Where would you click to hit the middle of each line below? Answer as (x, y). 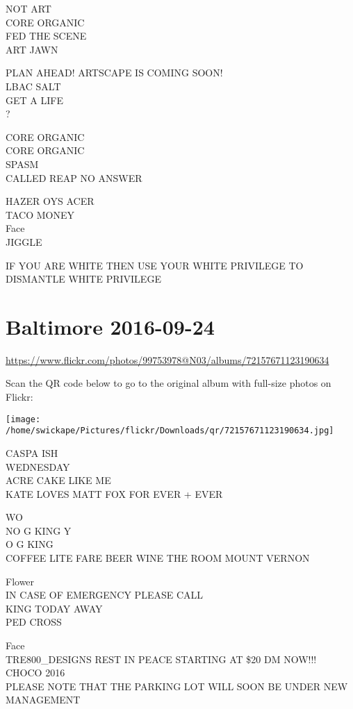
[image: (23, 419)
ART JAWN (32, 49)
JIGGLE (24, 241)
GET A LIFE (34, 100)
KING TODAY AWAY (54, 608)
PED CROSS (34, 622)
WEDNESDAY (38, 466)
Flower (20, 581)
